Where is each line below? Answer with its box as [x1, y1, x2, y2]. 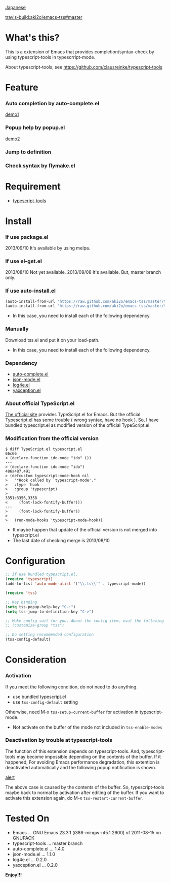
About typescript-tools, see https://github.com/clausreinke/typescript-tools [5, 64, 163, 70]
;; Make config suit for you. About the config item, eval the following [5, 618, 164, 623]
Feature [5, 82, 38, 93]
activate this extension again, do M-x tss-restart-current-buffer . [5, 795, 144, 801]
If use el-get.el [5, 258, 42, 265]
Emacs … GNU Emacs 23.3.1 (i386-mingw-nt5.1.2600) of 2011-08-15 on [12, 829, 161, 835]
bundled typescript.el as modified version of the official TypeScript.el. [5, 422, 151, 428]
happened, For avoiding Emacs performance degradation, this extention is [5, 759, 160, 765]
